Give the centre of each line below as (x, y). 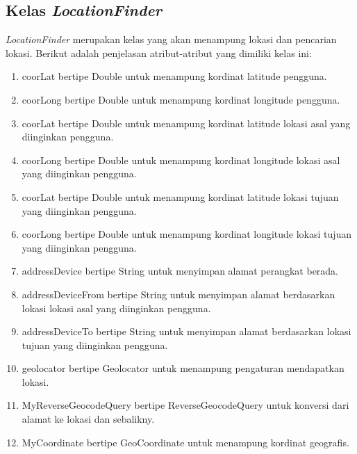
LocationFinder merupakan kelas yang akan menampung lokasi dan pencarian (171, 39)
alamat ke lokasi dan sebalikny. (88, 419)
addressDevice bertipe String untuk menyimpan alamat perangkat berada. (180, 271)
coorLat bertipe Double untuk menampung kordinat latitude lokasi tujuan (180, 196)
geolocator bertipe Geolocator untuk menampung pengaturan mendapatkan (183, 368)
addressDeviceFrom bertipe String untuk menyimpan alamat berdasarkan (178, 294)
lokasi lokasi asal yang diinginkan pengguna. (116, 308)
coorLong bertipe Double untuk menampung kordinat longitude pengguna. (181, 99)
